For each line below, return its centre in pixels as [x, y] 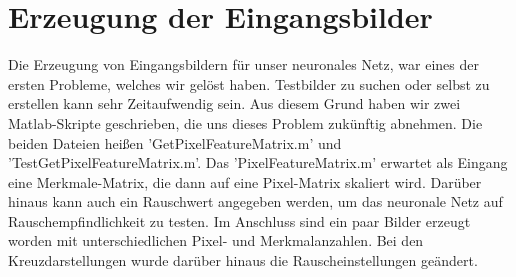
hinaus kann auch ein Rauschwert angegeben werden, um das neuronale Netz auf [255, 201]
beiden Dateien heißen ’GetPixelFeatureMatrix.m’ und [175, 142]
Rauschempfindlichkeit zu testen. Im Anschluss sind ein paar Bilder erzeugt [239, 220]
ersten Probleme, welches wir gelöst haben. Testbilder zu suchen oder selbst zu [249, 83]
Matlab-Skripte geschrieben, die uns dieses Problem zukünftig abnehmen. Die [245, 122]
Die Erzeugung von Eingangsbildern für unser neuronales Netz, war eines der [243, 64]
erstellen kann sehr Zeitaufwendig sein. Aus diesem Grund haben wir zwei [234, 103]
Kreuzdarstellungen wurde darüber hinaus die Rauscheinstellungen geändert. [243, 260]
